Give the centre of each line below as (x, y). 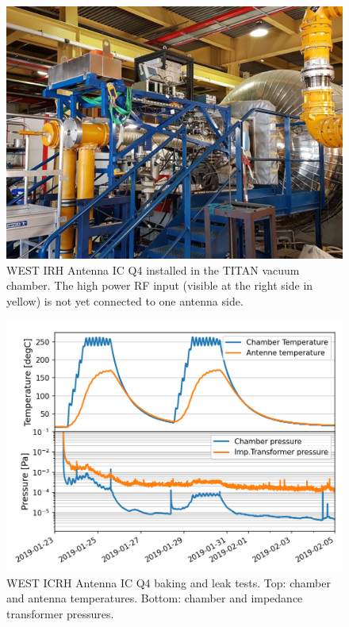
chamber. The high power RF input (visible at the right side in (160, 285)
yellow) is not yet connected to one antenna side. (125, 300)
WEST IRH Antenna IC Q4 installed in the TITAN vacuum (153, 269)
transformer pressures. (60, 613)
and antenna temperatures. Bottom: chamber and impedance (155, 598)
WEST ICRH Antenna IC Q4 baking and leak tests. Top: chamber (169, 582)
